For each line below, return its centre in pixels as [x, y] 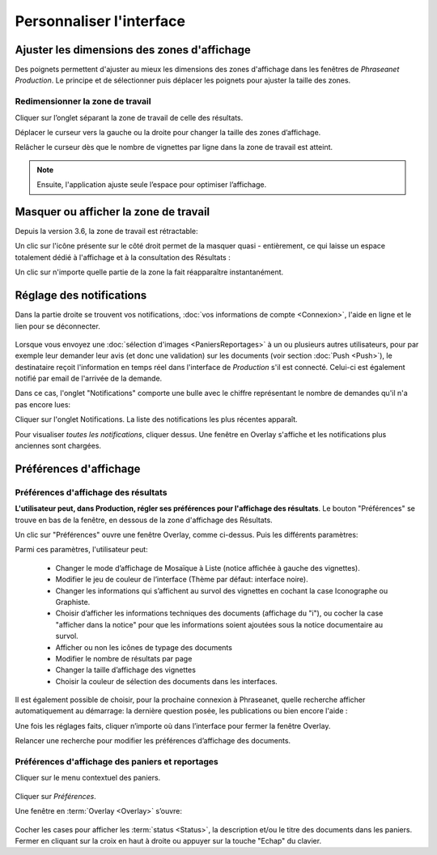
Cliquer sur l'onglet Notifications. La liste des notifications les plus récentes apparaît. [157, 419]
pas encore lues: [43, 404]
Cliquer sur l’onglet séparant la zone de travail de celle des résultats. [129, 117]
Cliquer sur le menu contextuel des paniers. [88, 778]
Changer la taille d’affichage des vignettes [125, 670]
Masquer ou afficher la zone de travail [112, 212]
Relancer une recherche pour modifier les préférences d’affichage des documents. [153, 741]
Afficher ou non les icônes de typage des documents [144, 647]
